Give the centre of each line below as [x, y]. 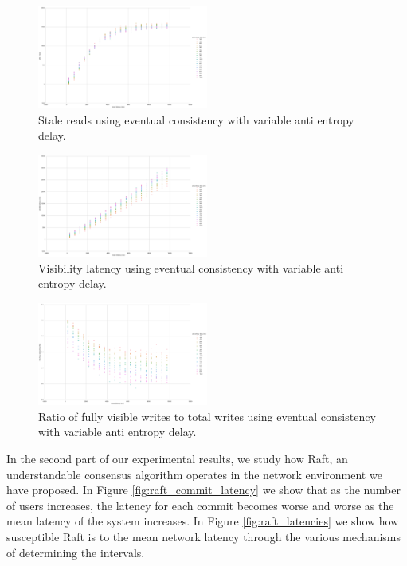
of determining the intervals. [76, 552]
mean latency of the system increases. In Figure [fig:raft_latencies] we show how [203, 521]
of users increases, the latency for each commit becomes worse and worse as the [200, 505]
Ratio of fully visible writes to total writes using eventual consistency [207, 416]
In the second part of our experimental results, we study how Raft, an [177, 458]
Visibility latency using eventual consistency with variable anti [191, 267]
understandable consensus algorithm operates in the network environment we [194, 474]
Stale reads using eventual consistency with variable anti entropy [196, 119]
